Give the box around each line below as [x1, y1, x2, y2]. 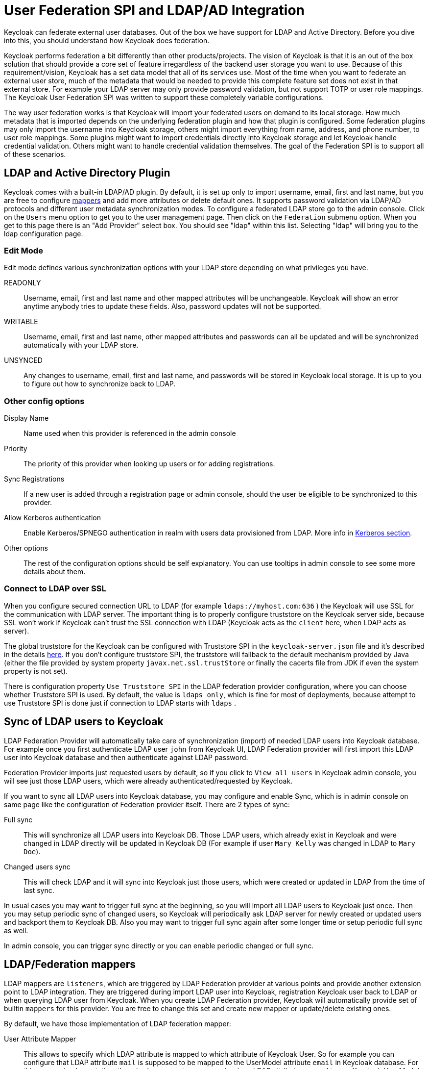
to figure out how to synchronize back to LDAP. [24, 380, 176, 388]
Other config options [4, 396, 85, 406]
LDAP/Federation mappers [4, 958, 136, 971]
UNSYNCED [4, 356, 43, 365]
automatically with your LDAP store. [24, 341, 139, 350]
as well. [4, 926, 28, 935]
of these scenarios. [4, 150, 66, 158]
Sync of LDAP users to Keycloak [4, 715, 164, 728]
